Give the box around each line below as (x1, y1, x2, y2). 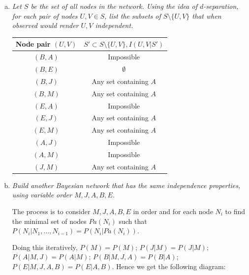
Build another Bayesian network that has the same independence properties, (12, 180, 241, 190)
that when (192, 10, 221, 21)
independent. (95, 20, 133, 30)
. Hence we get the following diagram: (112, 261, 226, 271)
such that (119, 216, 147, 226)
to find (225, 206, 246, 216)
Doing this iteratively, (12, 242, 78, 252)
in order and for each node (133, 206, 213, 216)
